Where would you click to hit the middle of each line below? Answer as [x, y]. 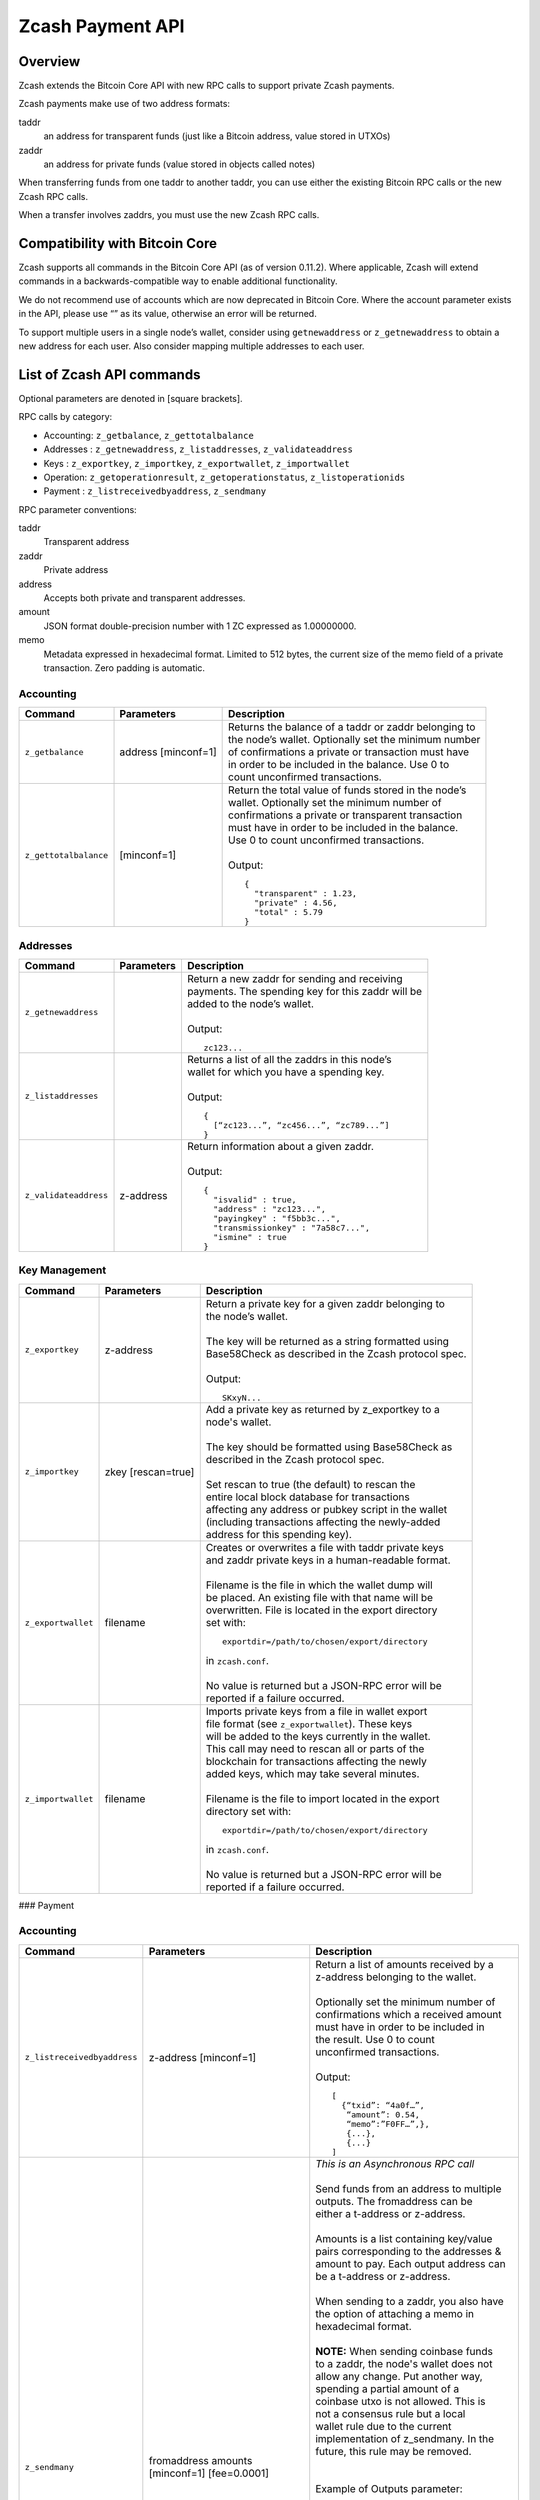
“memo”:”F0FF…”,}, [388, 2123]
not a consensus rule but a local [390, 2413]
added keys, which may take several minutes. [312, 1773]
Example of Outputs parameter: [389, 2488]
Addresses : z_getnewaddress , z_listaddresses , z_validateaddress [198, 449]
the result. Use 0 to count [375, 2039]
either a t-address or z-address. [390, 2213]
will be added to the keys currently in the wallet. [318, 1736]
